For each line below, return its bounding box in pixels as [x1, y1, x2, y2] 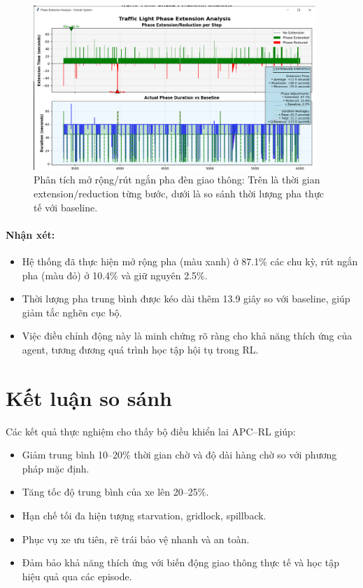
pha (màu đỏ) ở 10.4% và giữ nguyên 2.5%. [22, 267, 208, 282]
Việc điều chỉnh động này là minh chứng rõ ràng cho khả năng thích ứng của [22, 328, 353, 343]
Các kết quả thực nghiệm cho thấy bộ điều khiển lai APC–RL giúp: [6, 423, 296, 438]
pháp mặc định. [22, 461, 90, 475]
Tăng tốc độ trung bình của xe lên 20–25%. [22, 484, 209, 499]
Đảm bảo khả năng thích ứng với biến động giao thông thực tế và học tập [22, 555, 340, 570]
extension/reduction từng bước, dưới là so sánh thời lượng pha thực [34, 186, 324, 201]
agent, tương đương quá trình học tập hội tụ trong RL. [22, 342, 259, 356]
